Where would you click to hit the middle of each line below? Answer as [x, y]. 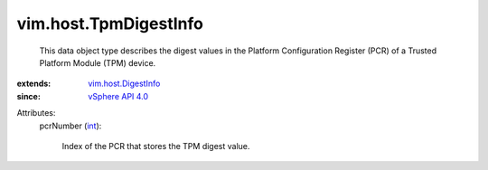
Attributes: [36, 113]
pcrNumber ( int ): [70, 126]
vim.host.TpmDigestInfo [110, 24]
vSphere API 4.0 [118, 96]
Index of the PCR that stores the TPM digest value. [156, 146]
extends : [34, 84]
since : [28, 96]
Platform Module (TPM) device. [98, 62]
